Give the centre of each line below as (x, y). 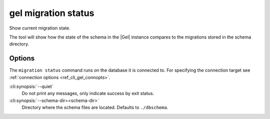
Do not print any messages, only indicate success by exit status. (88, 93)
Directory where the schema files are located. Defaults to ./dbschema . (95, 107)
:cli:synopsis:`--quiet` (31, 86)
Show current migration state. (40, 28)
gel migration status (52, 13)
